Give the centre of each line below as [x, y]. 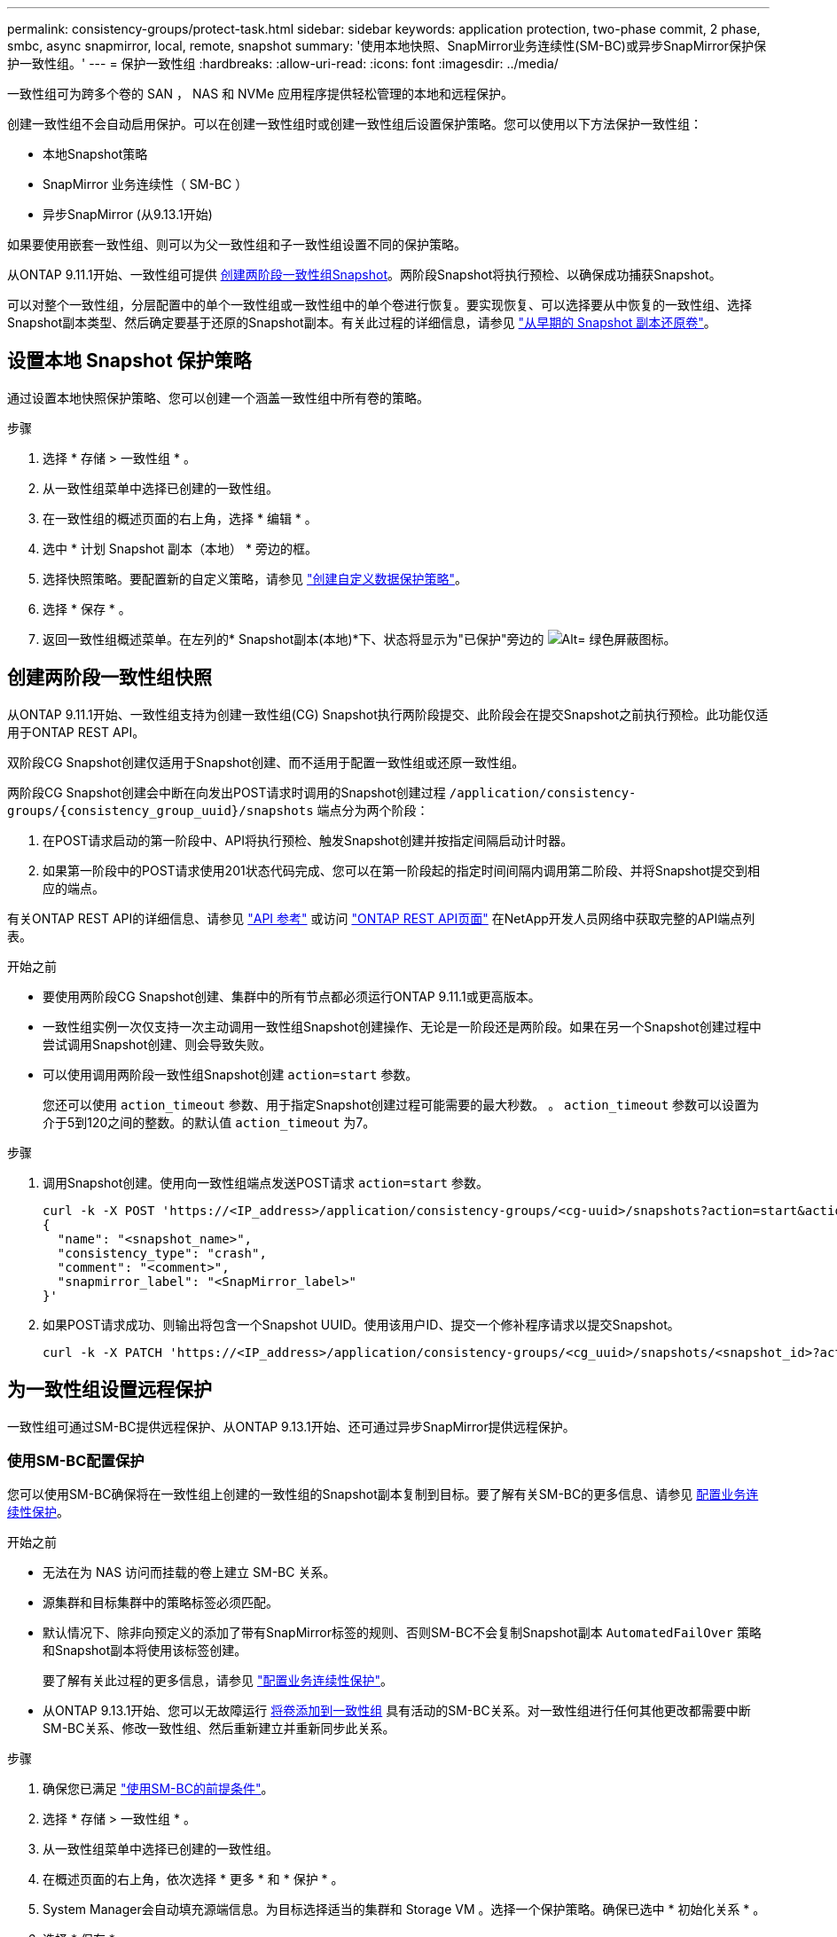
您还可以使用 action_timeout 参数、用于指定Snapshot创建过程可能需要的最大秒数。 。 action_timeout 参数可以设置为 [401, 1104]
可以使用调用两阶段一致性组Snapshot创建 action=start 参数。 [231, 1074]
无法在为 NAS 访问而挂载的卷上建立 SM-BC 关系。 [189, 1572]
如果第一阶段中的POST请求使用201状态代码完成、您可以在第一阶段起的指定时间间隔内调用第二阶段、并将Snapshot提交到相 [401, 870]
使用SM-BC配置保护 [76, 1460]
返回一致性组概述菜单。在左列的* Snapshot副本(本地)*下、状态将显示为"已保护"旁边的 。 [360, 639]
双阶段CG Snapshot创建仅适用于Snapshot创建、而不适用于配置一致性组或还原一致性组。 [266, 762]
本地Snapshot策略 [95, 154]
